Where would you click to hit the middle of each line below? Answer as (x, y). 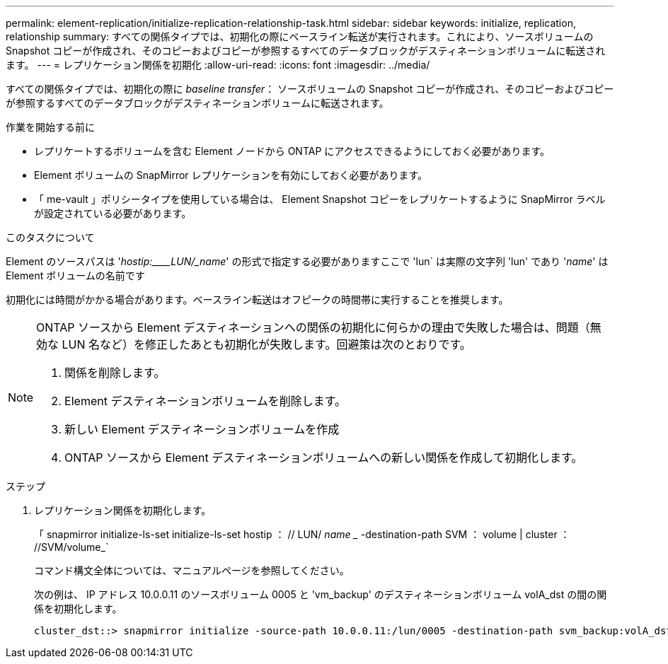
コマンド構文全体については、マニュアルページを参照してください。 (192, 570)
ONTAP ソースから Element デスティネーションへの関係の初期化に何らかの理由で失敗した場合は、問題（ (313, 327)
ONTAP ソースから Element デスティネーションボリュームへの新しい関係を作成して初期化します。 (324, 458)
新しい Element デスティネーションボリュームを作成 (202, 429)
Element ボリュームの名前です (75, 275)
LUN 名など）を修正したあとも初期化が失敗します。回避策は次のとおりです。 (266, 344)
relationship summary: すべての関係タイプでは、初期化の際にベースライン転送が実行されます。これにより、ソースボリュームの (300, 36)
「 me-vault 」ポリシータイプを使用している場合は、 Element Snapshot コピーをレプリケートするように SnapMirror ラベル (320, 199)
